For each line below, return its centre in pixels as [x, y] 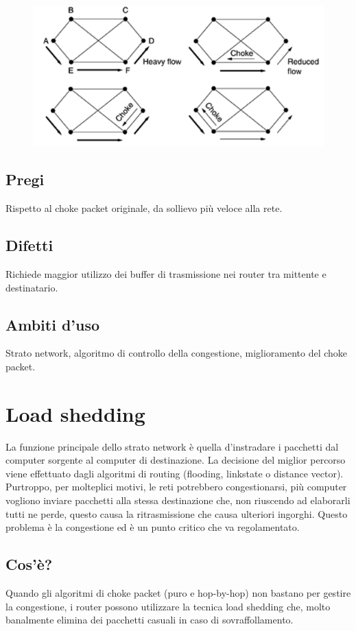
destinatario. [32, 287]
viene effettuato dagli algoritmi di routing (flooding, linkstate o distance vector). [175, 473]
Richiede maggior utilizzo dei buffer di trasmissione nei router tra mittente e [166, 273]
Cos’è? [29, 564]
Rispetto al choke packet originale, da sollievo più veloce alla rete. [144, 208]
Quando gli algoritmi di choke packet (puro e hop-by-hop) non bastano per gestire [178, 593]
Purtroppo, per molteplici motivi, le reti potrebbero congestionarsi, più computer [176, 487]
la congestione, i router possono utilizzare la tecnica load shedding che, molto [168, 606]
